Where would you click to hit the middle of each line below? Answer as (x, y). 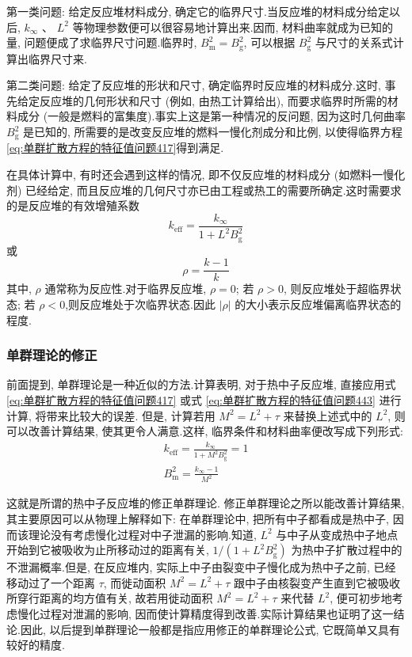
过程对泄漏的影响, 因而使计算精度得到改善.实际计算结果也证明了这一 (216, 613)
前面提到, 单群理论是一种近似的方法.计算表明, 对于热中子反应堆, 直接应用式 (201, 384)
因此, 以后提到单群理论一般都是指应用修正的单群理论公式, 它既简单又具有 (210, 629)
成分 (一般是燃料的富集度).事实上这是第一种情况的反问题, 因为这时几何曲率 (211, 116)
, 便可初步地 (361, 598)
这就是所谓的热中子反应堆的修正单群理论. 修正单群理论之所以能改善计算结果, (206, 503)
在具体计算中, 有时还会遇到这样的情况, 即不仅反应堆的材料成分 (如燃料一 (195, 175)
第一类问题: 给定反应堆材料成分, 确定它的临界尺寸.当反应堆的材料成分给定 (198, 11)
